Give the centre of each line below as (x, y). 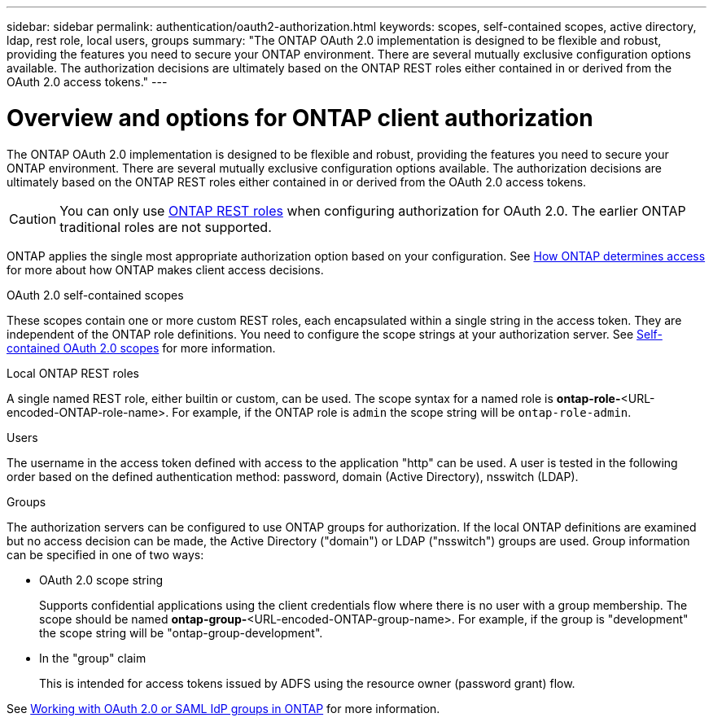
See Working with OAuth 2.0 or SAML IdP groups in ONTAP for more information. (223, 708)
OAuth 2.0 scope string (101, 580)
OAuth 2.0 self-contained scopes (95, 295)
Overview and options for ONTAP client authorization (300, 118)
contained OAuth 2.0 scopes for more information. (141, 348)
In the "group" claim (93, 658)
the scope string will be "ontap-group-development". (181, 632)
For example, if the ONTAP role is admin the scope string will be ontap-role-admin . (402, 412)
